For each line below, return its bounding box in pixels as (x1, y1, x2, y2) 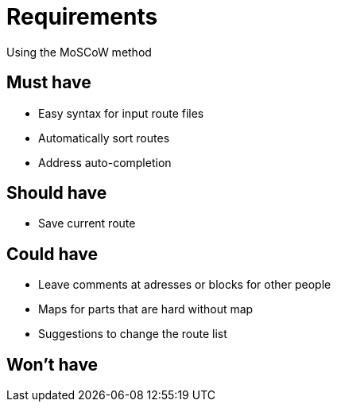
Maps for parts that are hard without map (38, 302, 254, 317)
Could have (6, 243, 99, 264)
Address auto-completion (38, 155, 172, 169)
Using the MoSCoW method (6, 45, 152, 59)
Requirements (6, 3, 158, 30)
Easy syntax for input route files (38, 106, 204, 120)
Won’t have (6, 354, 99, 375)
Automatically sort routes (38, 130, 170, 145)
